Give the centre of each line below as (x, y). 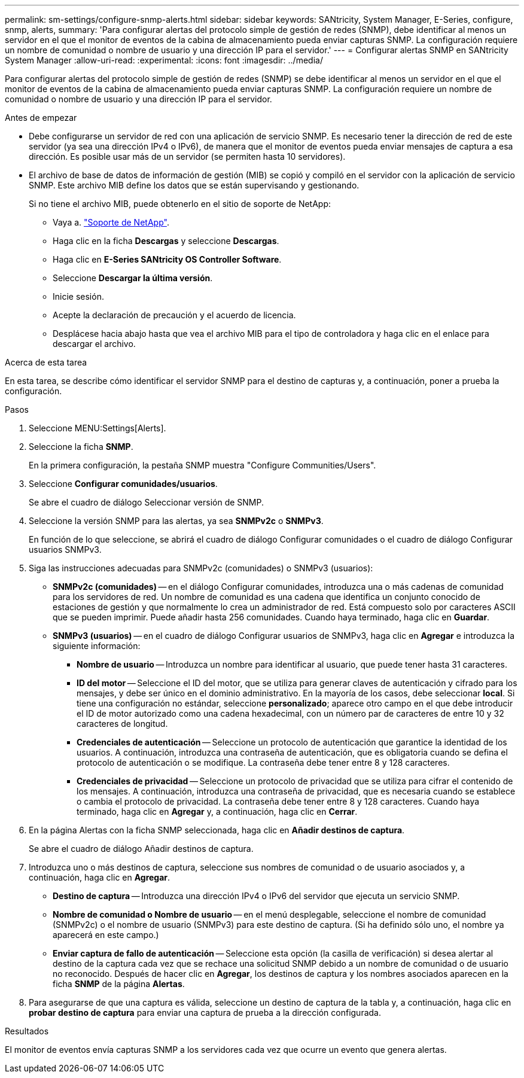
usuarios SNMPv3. (65, 549)
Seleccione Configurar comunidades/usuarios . (123, 484)
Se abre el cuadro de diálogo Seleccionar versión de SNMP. (147, 502)
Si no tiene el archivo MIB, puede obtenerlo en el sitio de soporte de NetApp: (180, 204)
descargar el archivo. (94, 344)
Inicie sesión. (78, 296)
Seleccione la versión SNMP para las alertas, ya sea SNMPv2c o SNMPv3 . (176, 521)
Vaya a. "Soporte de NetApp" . (111, 222)
